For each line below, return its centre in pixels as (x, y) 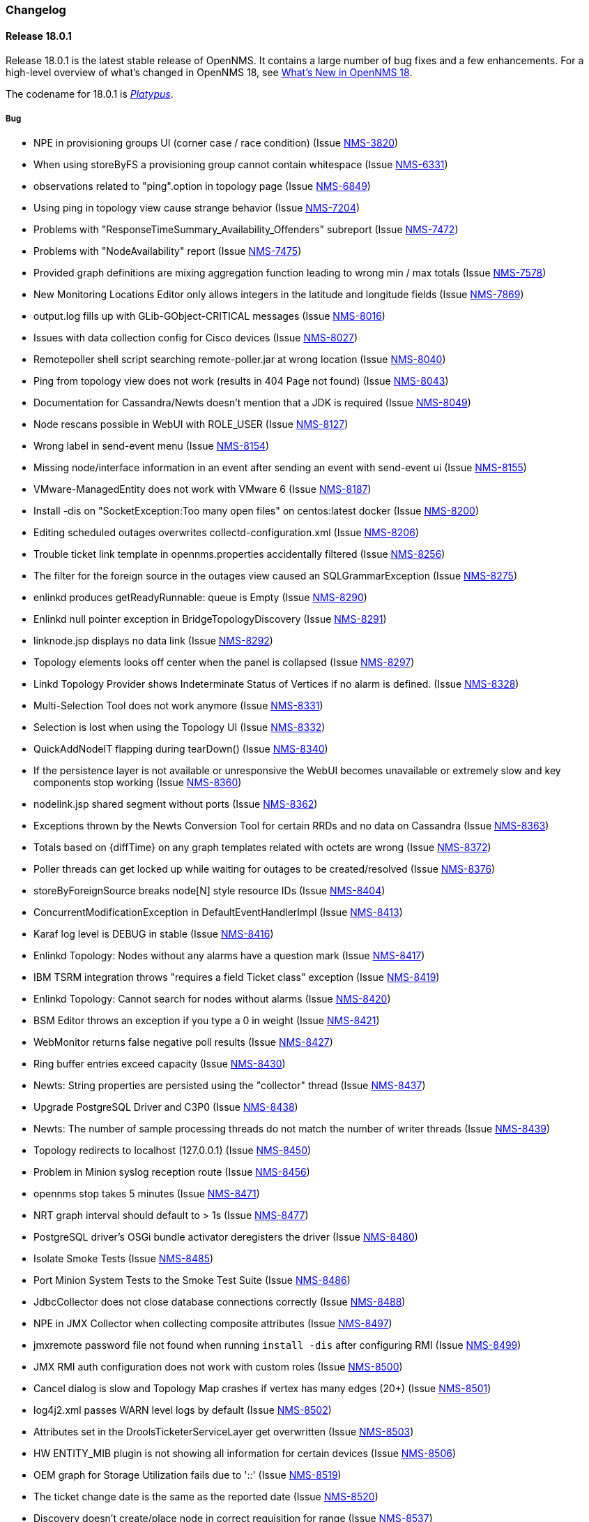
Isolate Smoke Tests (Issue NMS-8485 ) (124, 1258)
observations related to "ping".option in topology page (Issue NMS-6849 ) (202, 186)
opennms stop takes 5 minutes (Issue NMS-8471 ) (147, 1194)
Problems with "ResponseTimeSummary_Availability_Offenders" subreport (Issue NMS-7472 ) (246, 229)
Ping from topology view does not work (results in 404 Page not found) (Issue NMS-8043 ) (241, 381)
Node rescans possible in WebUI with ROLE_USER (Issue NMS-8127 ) (191, 424)
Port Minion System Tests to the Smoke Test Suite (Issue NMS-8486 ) (192, 1280)
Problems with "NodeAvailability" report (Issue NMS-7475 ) (168, 251)
